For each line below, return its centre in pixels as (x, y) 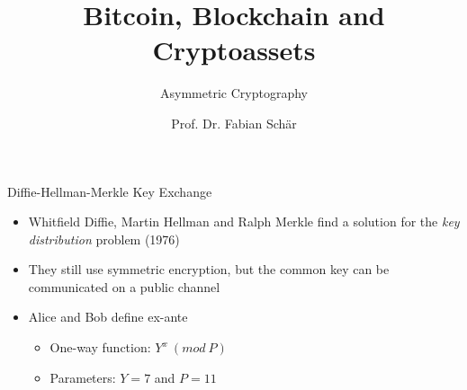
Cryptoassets (234, 50)
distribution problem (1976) (104, 239)
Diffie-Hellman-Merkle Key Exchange (110, 191)
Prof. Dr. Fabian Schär (234, 123)
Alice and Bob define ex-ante (108, 317)
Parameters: (83, 377)
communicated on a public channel (124, 286)
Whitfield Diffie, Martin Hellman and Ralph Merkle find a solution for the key (244, 222)
